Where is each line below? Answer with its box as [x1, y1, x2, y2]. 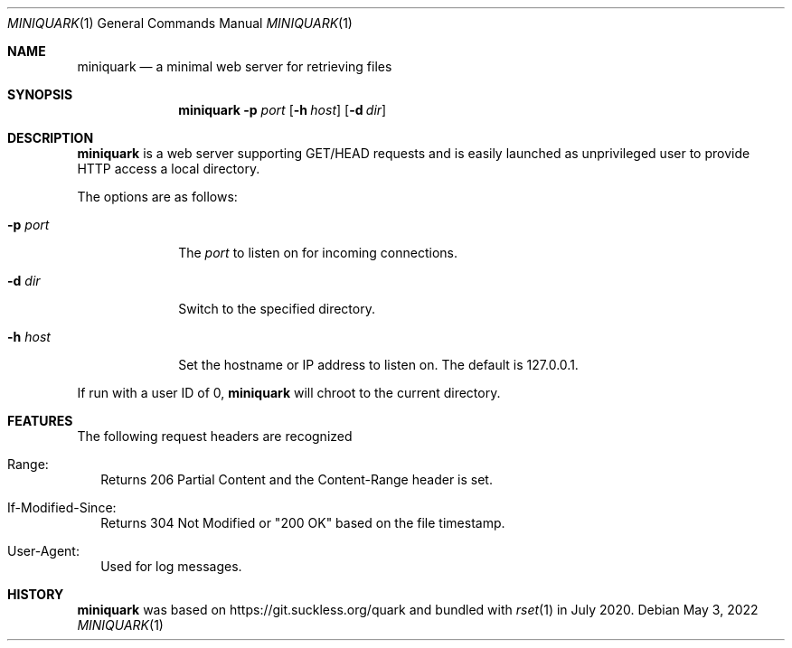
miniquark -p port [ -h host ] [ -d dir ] [178, 102, 387, 117]
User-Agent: [7, 543, 80, 559]
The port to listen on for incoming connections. [178, 245, 458, 260]
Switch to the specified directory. [178, 301, 375, 316]
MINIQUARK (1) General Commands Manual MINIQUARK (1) [7, 15, 353, 31]
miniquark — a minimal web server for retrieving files [77, 59, 392, 74]
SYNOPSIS [7, 87, 73, 102]
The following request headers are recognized [77, 428, 353, 444]
